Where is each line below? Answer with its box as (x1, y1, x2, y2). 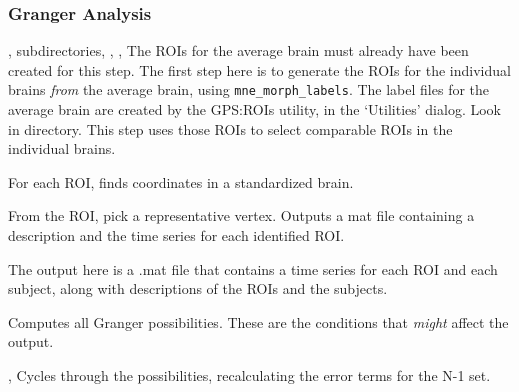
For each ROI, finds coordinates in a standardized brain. (8, 171, 354, 192)
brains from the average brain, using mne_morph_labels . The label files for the (8, 79, 490, 100)
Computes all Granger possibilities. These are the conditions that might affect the (8, 311, 509, 332)
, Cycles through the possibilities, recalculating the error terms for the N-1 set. (8, 365, 491, 385)
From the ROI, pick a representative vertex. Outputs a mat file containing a (8, 205, 475, 226)
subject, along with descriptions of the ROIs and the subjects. (8, 278, 388, 299)
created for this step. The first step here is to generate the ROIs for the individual (8, 59, 511, 80)
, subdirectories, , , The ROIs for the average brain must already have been (8, 40, 469, 61)
